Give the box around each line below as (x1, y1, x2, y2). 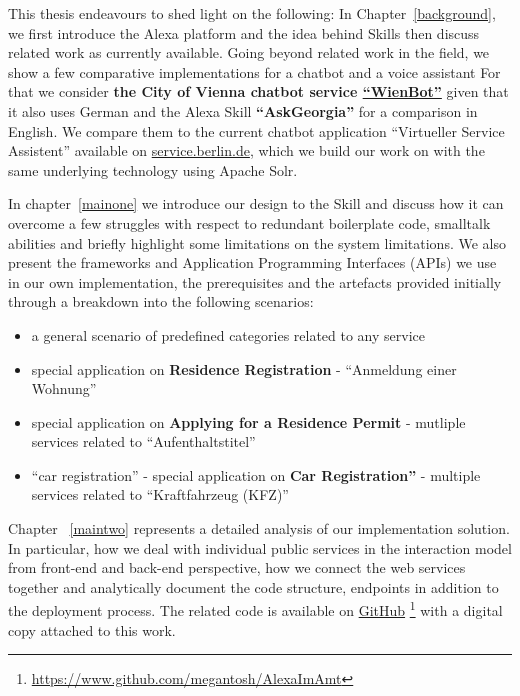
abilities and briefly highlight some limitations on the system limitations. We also (8, 232, 506, 253)
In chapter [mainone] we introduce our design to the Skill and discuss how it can (8, 193, 504, 214)
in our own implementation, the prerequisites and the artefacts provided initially (8, 271, 502, 292)
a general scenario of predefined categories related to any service (31, 324, 425, 345)
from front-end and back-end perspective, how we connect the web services (8, 557, 466, 578)
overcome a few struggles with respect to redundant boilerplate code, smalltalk (8, 212, 491, 233)
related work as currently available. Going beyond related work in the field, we (8, 42, 490, 63)
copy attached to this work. (8, 619, 176, 640)
